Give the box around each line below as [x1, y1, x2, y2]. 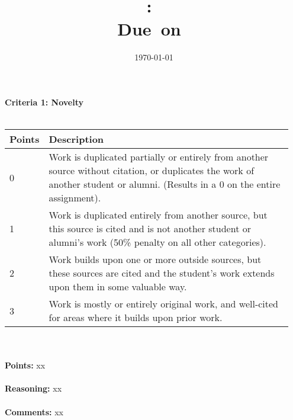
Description [49, 132, 104, 146]
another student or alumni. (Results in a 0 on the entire [49, 177, 281, 191]
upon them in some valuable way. [49, 280, 187, 294]
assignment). [49, 191, 101, 205]
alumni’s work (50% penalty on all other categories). [49, 235, 266, 249]
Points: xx [5, 359, 46, 371]
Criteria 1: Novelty [5, 95, 83, 108]
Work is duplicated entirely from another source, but [49, 208, 268, 222]
